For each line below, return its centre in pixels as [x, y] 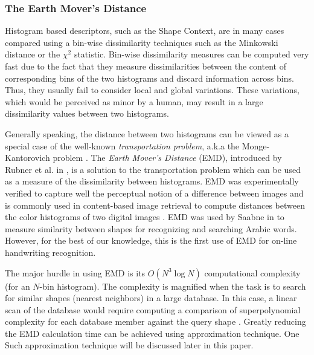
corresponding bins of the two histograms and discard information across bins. [149, 78]
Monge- [256, 145]
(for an [18, 286]
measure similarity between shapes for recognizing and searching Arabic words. [151, 228]
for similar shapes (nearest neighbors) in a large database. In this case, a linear [151, 298]
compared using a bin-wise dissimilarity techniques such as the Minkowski [142, 42]
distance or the [33, 54]
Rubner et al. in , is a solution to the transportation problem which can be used [153, 169]
